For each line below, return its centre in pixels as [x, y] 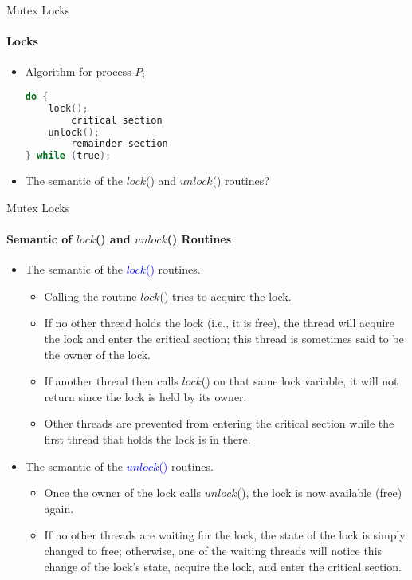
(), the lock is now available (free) [320, 493]
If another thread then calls [111, 381]
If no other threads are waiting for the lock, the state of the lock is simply [225, 535]
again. [59, 508]
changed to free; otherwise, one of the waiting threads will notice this [213, 550]
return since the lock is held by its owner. [145, 396]
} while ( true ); [68, 156]
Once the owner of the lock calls [123, 493]
